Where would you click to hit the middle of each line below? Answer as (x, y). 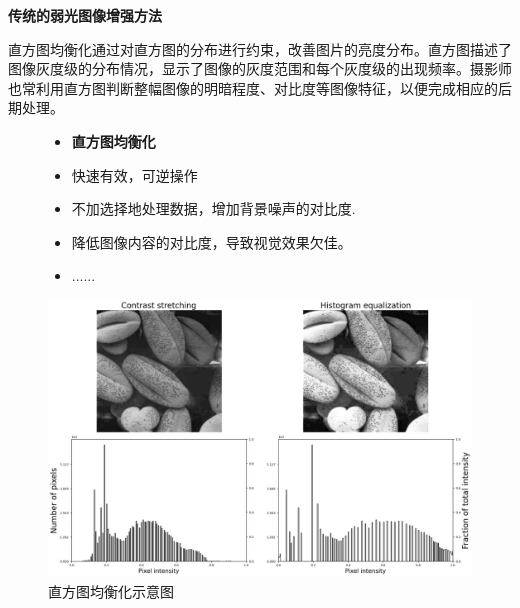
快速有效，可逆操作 (134, 174)
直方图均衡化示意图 (111, 590)
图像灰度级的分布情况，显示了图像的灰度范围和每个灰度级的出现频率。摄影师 (260, 68)
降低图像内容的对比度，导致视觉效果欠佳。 (211, 241)
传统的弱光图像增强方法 (85, 15)
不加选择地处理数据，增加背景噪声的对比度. (213, 208)
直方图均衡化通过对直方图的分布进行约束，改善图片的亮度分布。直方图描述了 (260, 48)
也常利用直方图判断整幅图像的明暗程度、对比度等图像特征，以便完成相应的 (253, 87)
